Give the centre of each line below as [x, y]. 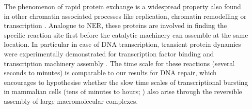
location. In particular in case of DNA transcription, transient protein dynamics [123, 44]
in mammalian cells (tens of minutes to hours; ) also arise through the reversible [123, 91]
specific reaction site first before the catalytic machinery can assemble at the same [126, 34]
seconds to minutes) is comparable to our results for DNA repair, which [110, 73]
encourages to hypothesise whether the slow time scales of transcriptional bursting [126, 82]
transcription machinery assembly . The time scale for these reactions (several [119, 63]
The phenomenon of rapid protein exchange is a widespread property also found [123, 6]
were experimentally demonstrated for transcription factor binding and [109, 53]
